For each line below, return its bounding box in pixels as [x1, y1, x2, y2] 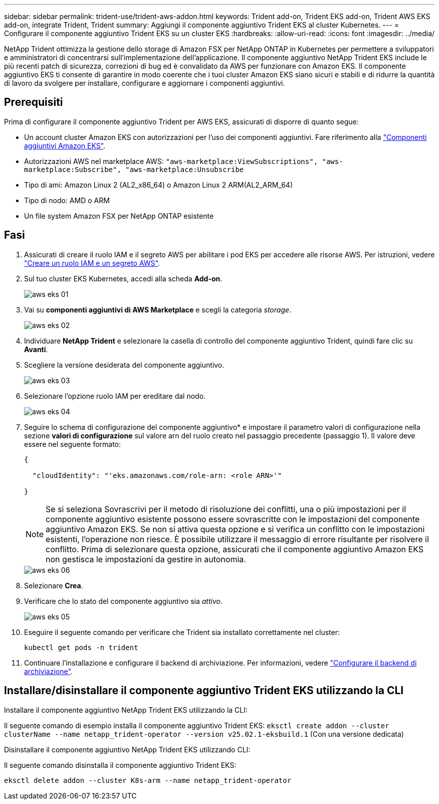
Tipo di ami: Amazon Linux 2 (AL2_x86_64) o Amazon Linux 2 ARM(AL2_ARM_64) [24, 180, 293, 189]
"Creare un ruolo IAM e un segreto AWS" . [24, 258, 160, 267]
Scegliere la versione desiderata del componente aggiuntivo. [24, 360, 225, 369]
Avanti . [24, 345, 48, 354]
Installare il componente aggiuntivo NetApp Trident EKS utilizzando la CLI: [4, 705, 248, 714]
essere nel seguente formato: [24, 439, 121, 448]
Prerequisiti [4, 96, 63, 109]
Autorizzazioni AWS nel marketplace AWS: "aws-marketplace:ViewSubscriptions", [24, 156, 318, 166]
